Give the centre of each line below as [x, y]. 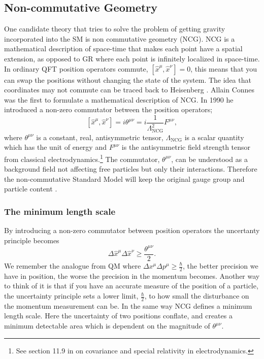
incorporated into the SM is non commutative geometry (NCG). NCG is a [120, 38]
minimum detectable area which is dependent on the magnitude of [107, 326]
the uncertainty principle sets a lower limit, [71, 296]
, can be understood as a [209, 159]
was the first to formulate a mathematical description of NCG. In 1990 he [119, 99]
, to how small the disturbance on [197, 296]
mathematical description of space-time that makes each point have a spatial [123, 48]
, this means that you [224, 68]
